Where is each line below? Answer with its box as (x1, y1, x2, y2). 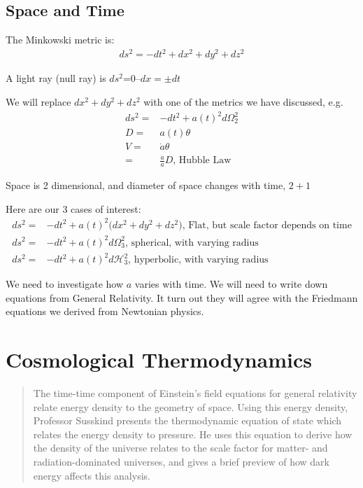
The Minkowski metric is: (6, 32, 115, 47)
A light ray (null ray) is (6, 71, 106, 85)
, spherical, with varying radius (125, 237, 259, 248)
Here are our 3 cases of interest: (6, 201, 141, 216)
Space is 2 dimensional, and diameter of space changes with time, (6, 178, 286, 193)
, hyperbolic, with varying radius (128, 255, 269, 265)
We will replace (6, 94, 71, 109)
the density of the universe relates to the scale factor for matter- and (33, 440, 328, 455)
